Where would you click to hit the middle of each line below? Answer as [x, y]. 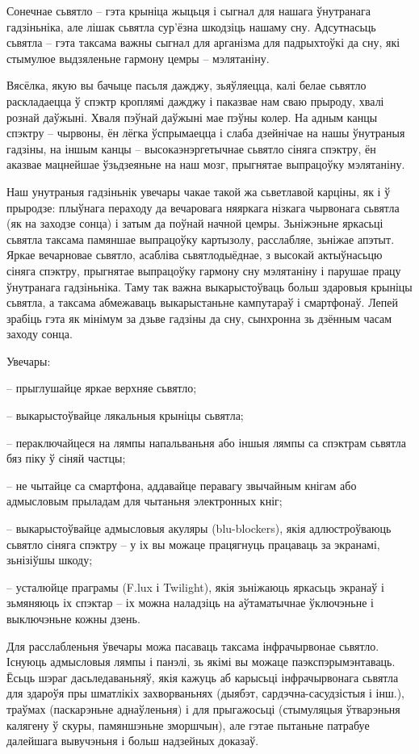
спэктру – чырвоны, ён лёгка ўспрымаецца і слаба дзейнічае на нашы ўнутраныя [206, 133]
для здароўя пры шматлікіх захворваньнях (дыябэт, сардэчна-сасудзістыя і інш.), [206, 693]
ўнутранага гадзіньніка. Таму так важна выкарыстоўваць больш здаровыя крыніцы [209, 286]
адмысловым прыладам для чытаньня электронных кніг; [145, 501]
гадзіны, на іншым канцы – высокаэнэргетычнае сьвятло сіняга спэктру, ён [191, 148]
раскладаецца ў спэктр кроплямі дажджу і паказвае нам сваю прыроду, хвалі [195, 101]
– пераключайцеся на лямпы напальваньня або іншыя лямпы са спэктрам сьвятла [207, 442]
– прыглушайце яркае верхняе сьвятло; [102, 388]
